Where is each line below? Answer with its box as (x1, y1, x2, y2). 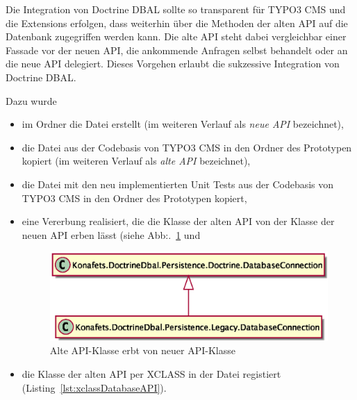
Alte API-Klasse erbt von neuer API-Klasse (49, 343, 235, 358)
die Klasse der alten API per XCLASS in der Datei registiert (22, 367, 281, 381)
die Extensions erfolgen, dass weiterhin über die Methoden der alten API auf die (6, 15, 348, 30)
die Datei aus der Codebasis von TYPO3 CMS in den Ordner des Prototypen (22, 140, 352, 154)
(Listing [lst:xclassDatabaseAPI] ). (22, 380, 167, 394)
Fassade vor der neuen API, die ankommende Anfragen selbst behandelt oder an (6, 42, 348, 57)
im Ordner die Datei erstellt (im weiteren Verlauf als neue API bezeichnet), (22, 117, 344, 131)
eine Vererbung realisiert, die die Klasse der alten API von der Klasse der (22, 214, 335, 228)
